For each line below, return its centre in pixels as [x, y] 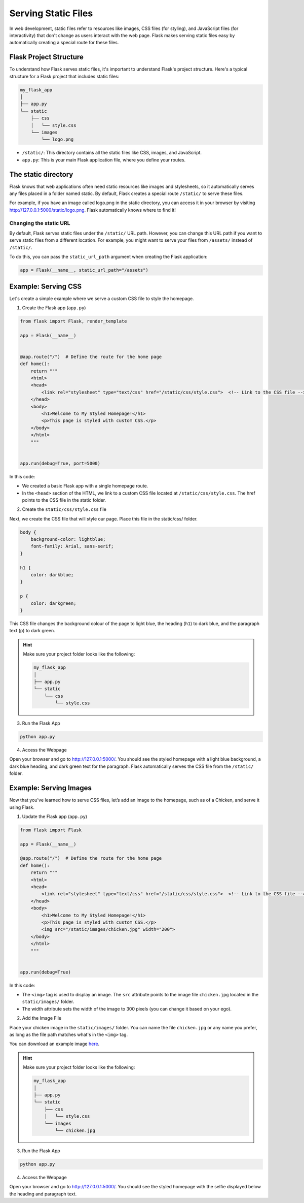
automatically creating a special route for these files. [64, 43]
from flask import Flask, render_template [73, 321]
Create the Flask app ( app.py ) [54, 308]
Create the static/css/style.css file [64, 509]
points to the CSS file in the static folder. [64, 500]
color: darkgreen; [53, 603]
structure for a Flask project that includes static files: [64, 76]
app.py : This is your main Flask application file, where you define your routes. [104, 159]
